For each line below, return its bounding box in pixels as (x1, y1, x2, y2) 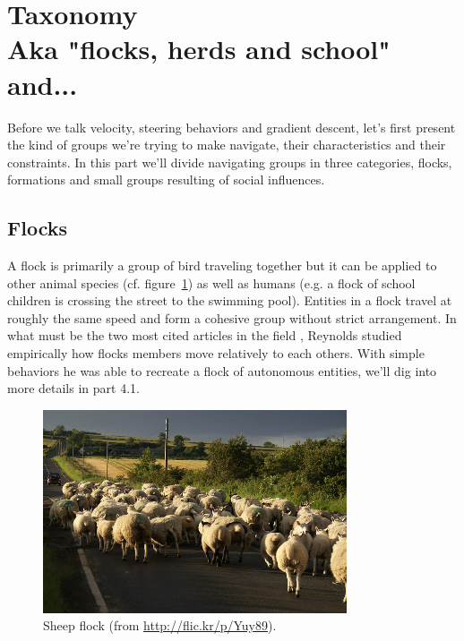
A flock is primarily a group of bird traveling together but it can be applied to (7, 256, 437, 275)
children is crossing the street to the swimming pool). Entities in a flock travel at (7, 291, 452, 310)
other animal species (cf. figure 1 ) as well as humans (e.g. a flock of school (7, 273, 416, 292)
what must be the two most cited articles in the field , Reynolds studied (7, 326, 402, 345)
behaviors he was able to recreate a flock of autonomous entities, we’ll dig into (7, 361, 437, 380)
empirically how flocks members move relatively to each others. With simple (7, 344, 425, 363)
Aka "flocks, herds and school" (7, 30, 391, 67)
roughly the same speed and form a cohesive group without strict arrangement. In (7, 308, 457, 327)
